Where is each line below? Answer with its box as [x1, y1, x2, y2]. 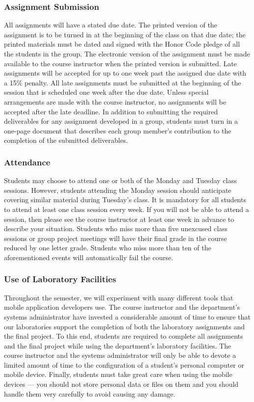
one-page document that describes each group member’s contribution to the [4, 125, 231, 135]
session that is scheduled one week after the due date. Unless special [4, 87, 209, 97]
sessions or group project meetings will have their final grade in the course [4, 233, 227, 243]
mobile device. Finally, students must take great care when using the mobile [4, 369, 232, 379]
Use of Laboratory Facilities [4, 273, 116, 285]
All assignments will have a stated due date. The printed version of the [4, 20, 217, 30]
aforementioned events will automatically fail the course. [4, 252, 174, 262]
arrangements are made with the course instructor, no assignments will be [4, 96, 226, 107]
